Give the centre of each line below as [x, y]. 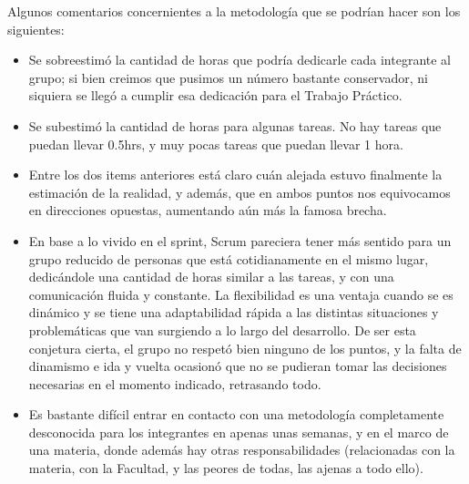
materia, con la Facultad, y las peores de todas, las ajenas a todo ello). [226, 468]
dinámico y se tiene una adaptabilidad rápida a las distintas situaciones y [234, 312]
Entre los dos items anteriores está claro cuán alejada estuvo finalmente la [235, 175]
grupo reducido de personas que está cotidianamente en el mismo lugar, [229, 258]
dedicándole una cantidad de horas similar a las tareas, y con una [211, 277]
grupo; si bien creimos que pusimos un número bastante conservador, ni [228, 77]
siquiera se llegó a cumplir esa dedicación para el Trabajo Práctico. [215, 95]
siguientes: [36, 29]
